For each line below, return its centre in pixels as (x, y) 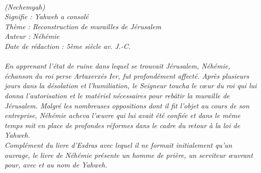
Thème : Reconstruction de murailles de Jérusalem (83, 26)
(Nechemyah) (25, 6)
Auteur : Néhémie (32, 36)
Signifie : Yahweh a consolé (47, 16)
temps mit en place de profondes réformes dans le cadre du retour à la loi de (122, 125)
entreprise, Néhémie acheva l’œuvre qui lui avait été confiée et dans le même (122, 115)
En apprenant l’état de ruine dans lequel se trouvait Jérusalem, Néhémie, (117, 66)
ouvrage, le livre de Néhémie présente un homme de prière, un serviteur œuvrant (129, 155)
